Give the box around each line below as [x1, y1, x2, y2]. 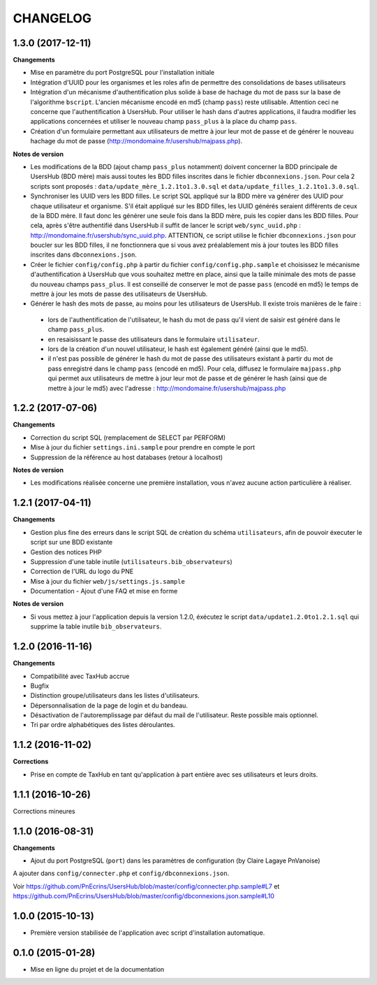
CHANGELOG [13, 10, 92, 26]
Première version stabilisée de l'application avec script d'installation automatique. [30, 928, 265, 937]
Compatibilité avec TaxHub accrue [30, 672, 130, 680]
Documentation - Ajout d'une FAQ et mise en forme [30, 587, 178, 596]
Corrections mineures [13, 807, 76, 815]
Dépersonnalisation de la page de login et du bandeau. [30, 701, 188, 710]
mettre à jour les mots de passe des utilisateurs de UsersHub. [30, 290, 208, 299]
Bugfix [30, 682, 50, 690]
